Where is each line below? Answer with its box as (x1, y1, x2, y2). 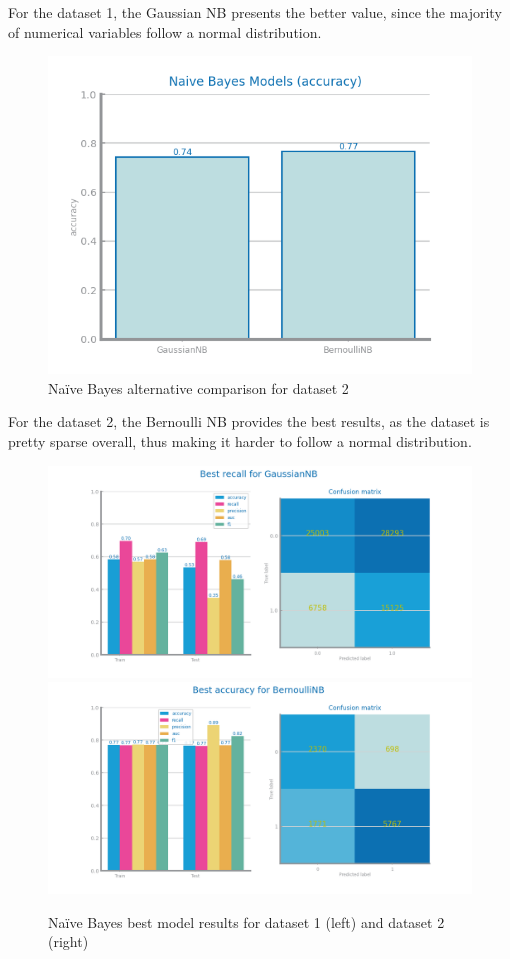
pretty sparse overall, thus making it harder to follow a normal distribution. (8, 430, 472, 451)
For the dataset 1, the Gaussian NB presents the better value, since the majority (8, 2, 502, 22)
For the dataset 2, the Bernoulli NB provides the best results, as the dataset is (8, 411, 490, 432)
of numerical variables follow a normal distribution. (8, 21, 322, 42)
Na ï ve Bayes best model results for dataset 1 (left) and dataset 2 (48, 911, 445, 932)
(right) (48, 931, 89, 952)
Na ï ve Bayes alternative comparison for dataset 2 (48, 377, 349, 398)
